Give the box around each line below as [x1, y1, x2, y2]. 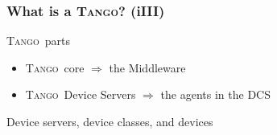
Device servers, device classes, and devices [6, 113, 213, 129]
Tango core [25, 59, 85, 76]
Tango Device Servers [25, 86, 136, 103]
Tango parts [6, 32, 70, 49]
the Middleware [109, 59, 186, 76]
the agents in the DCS [160, 86, 271, 103]
